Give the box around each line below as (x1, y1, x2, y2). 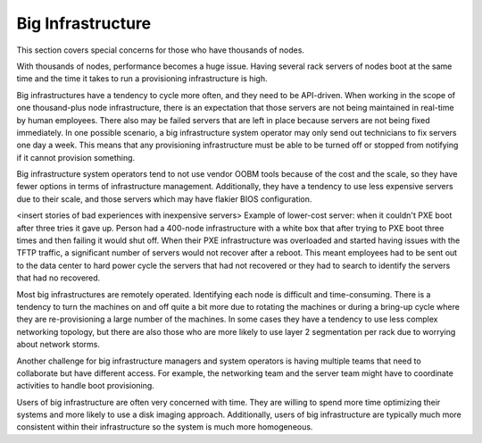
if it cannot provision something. (16, 152, 136, 163)
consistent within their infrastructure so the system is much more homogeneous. (16, 422, 313, 432)
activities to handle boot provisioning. (16, 380, 155, 391)
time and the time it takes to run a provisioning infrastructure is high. (16, 73, 268, 84)
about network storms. (16, 339, 100, 350)
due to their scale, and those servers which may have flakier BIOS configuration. (16, 193, 312, 205)
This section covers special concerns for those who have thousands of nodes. (16, 45, 305, 55)
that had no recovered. (16, 272, 101, 283)
